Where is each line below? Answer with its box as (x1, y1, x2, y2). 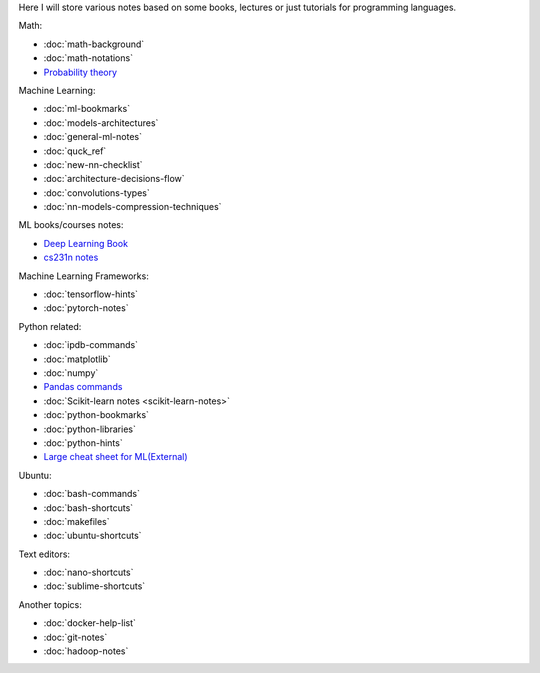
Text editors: (18, 548, 70, 560)
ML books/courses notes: (18, 219, 124, 231)
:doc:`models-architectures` (43, 116, 159, 129)
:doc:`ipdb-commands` (43, 339, 139, 351)
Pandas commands (43, 381, 123, 393)
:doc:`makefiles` (43, 515, 110, 527)
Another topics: (18, 598, 82, 610)
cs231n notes (43, 251, 99, 264)
